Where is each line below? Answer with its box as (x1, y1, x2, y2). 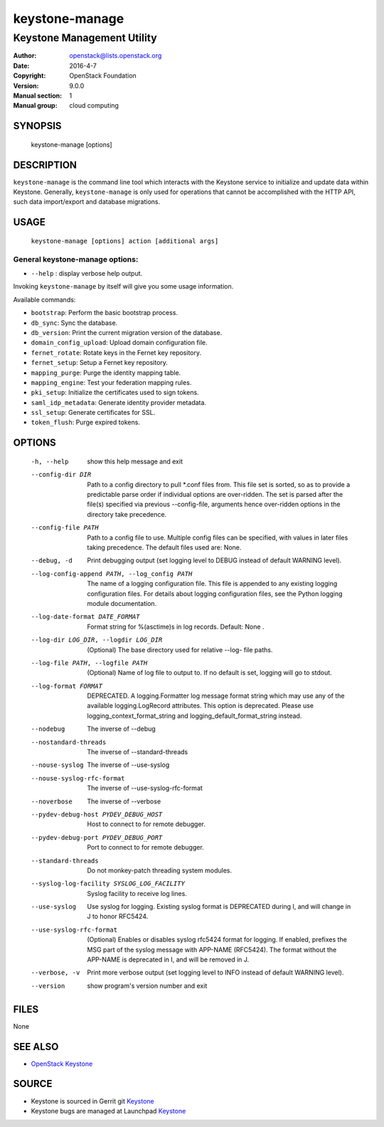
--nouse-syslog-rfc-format (31, 774, 125, 782)
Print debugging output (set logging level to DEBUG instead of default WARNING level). (87, 556, 342, 565)
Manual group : (13, 101, 58, 110)
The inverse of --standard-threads (87, 748, 188, 756)
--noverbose (31, 797, 73, 806)
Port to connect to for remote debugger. (87, 843, 204, 852)
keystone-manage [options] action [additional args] (31, 237, 219, 245)
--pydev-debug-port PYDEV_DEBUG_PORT (31, 833, 163, 841)
